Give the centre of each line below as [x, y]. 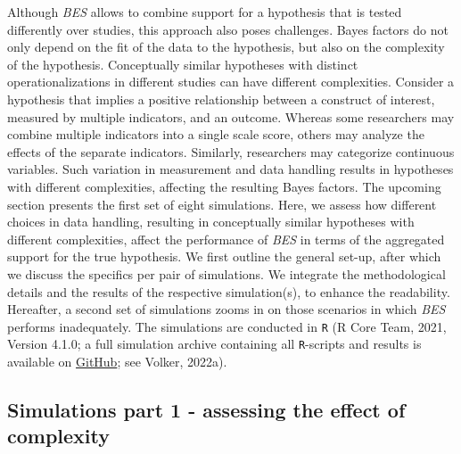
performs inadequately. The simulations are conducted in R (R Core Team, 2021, [227, 326]
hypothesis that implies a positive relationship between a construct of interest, [221, 99]
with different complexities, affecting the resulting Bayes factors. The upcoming [224, 186]
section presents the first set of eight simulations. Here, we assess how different [222, 204]
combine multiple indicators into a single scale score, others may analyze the [216, 134]
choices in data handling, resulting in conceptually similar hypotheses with [211, 222]
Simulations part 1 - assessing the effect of [206, 409]
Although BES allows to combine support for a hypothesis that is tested [205, 12]
